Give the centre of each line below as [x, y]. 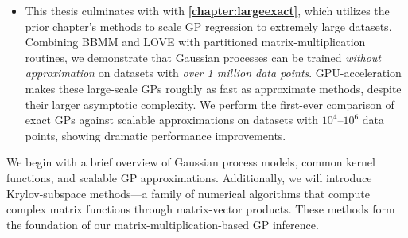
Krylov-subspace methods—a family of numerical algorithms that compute [188, 193]
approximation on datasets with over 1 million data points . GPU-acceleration [213, 73]
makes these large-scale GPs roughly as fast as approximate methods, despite [213, 88]
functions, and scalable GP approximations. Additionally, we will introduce [189, 177]
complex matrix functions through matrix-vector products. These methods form [201, 209]
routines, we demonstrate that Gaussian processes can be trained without [203, 57]
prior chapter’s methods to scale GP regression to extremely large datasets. [208, 26]
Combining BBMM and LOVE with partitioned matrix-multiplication [195, 42]
